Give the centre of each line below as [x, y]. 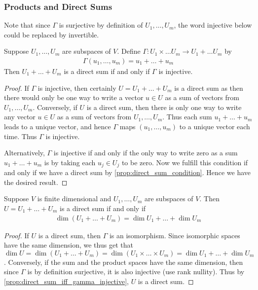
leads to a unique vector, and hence [57, 126]
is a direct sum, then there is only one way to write [164, 107]
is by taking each [70, 162]
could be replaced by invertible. [52, 34]
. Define [129, 51]
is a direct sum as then [209, 88]
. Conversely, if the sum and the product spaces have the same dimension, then [124, 262]
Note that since [27, 25]
